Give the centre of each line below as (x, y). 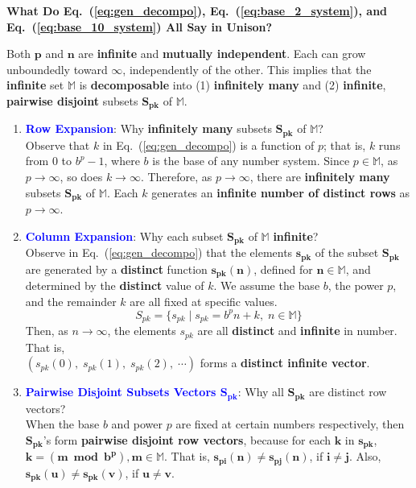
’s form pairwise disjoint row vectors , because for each (187, 439)
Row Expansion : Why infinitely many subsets (148, 128)
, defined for (283, 269)
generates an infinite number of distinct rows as (281, 192)
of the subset (347, 252)
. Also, (365, 456)
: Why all (261, 392)
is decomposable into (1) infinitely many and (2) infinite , (233, 85)
